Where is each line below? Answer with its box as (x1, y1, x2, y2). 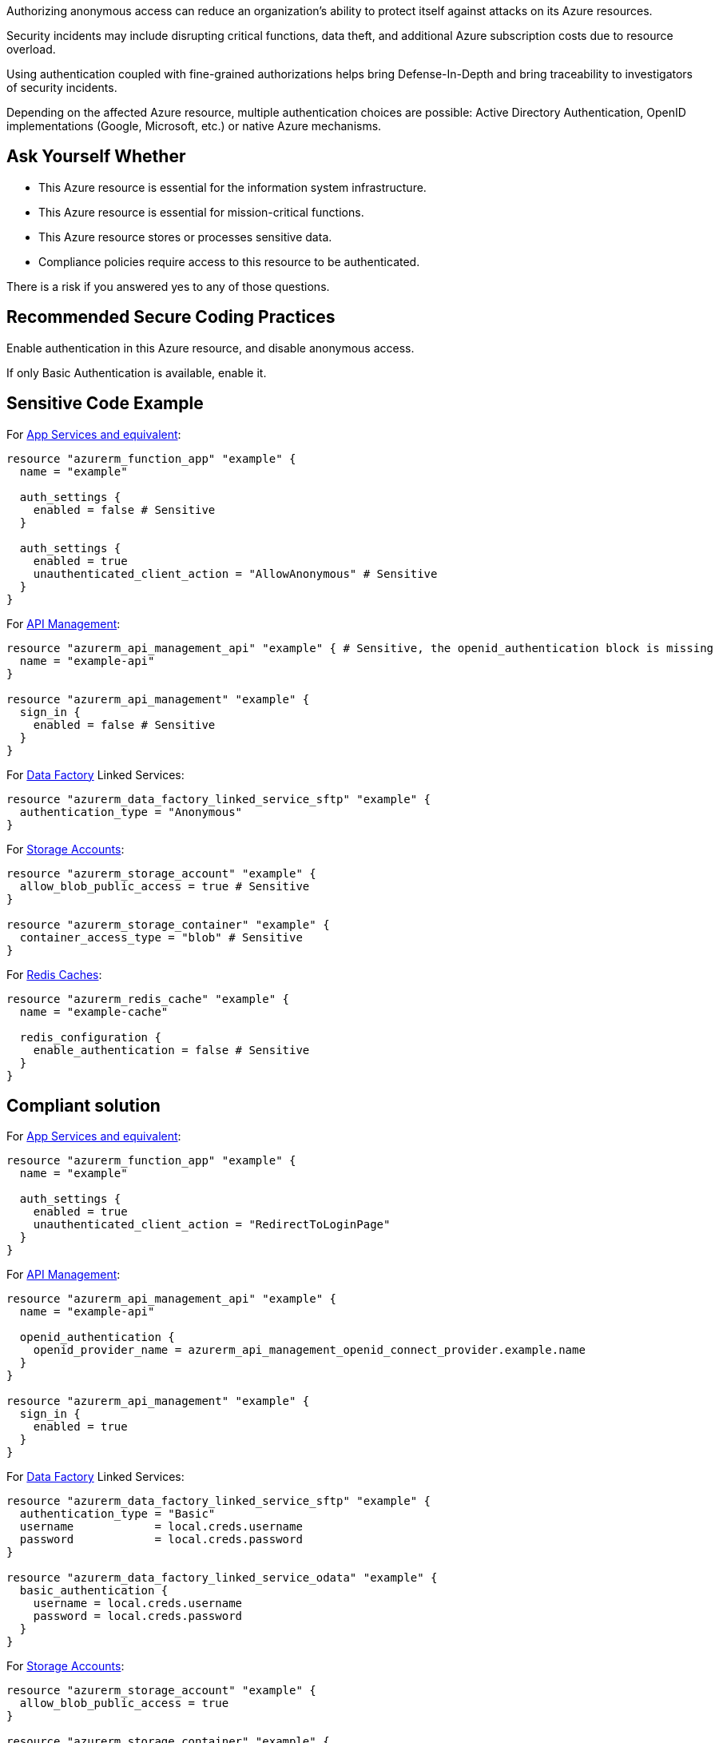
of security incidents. (6, 81, 117, 94)
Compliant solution (6, 1095, 161, 1116)
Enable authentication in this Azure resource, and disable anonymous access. (6, 340, 415, 355)
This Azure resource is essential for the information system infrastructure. (38, 180, 427, 194)
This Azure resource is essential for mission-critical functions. (38, 205, 364, 219)
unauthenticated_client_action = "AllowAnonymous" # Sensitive (33, 567, 438, 580)
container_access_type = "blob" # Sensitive (19, 930, 303, 944)
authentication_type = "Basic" (19, 1507, 216, 1521)
